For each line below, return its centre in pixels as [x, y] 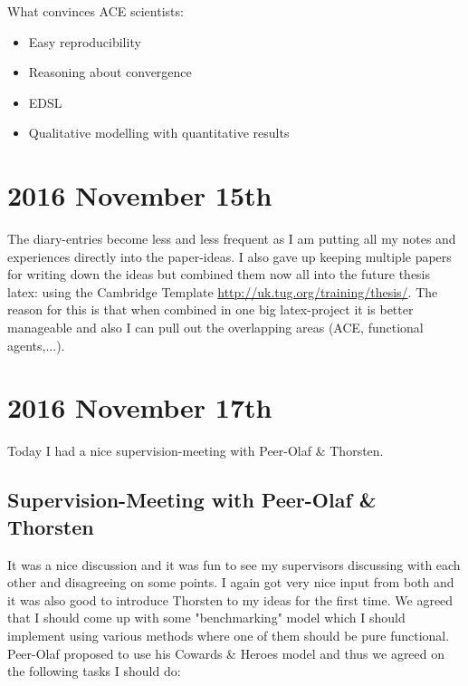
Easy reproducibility [85, 41]
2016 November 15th [140, 195]
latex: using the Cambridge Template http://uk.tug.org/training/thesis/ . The [223, 291]
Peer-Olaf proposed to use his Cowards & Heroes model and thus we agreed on [226, 653]
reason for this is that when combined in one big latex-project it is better [210, 309]
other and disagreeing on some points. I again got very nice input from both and [231, 582]
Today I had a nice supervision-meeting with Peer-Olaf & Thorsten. [196, 451]
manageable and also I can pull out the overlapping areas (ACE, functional [215, 328]
